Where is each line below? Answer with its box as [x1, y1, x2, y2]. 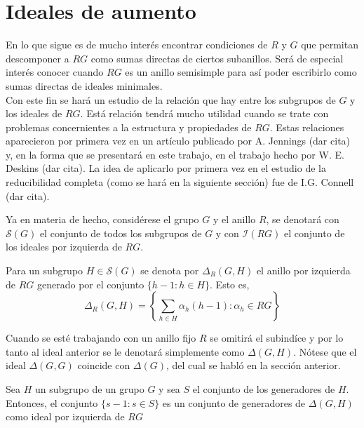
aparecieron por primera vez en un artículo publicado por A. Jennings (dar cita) [6, 133, 351, 148]
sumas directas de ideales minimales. [6, 78, 163, 93]
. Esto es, [210, 276, 250, 291]
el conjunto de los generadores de [192, 382, 335, 396]
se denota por [140, 263, 199, 278]
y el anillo [213, 212, 256, 227]
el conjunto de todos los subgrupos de [39, 225, 202, 240]
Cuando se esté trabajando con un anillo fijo [6, 330, 196, 345]
